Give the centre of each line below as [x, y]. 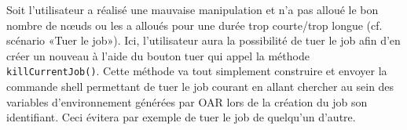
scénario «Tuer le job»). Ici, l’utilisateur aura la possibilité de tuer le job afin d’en [203, 40]
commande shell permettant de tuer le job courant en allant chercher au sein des [200, 87]
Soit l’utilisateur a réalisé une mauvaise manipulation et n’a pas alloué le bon [192, 9]
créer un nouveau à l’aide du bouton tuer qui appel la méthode [158, 55]
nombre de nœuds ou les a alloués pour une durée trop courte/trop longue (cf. [194, 25]
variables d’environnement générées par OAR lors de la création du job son [187, 101]
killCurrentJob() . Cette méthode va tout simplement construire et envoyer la [197, 71]
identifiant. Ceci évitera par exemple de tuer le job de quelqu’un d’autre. [181, 117]
